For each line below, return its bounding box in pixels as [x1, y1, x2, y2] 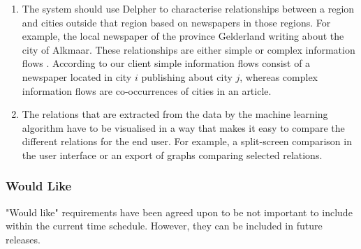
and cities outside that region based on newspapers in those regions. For [22, 15, 331, 29]
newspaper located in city [22, 69, 132, 84]
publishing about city [141, 69, 233, 84]
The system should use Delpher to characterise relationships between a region [22, 1, 355, 15]
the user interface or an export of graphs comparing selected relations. [22, 147, 323, 162]
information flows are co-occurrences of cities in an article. [22, 83, 272, 98]
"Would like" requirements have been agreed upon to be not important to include [6, 204, 353, 219]
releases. [6, 232, 40, 246]
